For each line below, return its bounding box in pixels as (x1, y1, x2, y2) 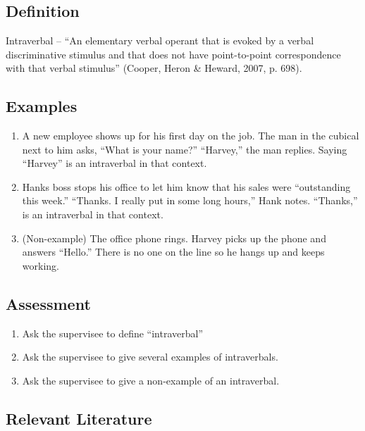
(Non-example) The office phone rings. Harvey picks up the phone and (22, 230, 326, 245)
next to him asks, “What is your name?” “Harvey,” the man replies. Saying (22, 142, 347, 156)
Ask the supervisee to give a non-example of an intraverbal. (22, 373, 280, 387)
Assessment (6, 292, 91, 314)
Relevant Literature (6, 407, 152, 429)
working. (22, 258, 59, 273)
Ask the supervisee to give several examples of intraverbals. (22, 349, 278, 364)
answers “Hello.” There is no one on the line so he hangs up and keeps (22, 244, 325, 259)
